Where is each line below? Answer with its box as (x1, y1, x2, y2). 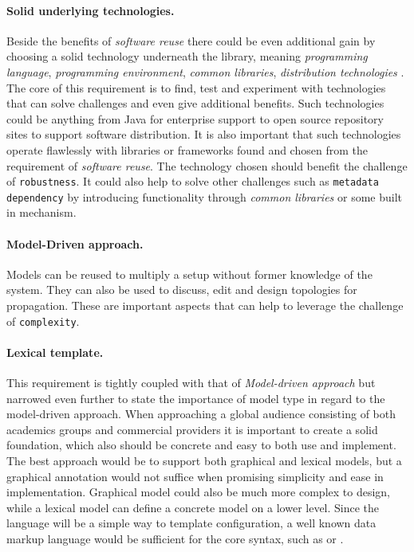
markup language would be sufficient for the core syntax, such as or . (6, 530, 344, 547)
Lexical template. (6, 343, 104, 360)
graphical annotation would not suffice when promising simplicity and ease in (6, 468, 384, 484)
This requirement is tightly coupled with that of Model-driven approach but (6, 374, 376, 391)
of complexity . (6, 312, 80, 329)
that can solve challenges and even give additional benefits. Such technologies (6, 95, 384, 112)
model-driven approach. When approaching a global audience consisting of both (6, 405, 396, 422)
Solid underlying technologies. (6, 2, 175, 18)
